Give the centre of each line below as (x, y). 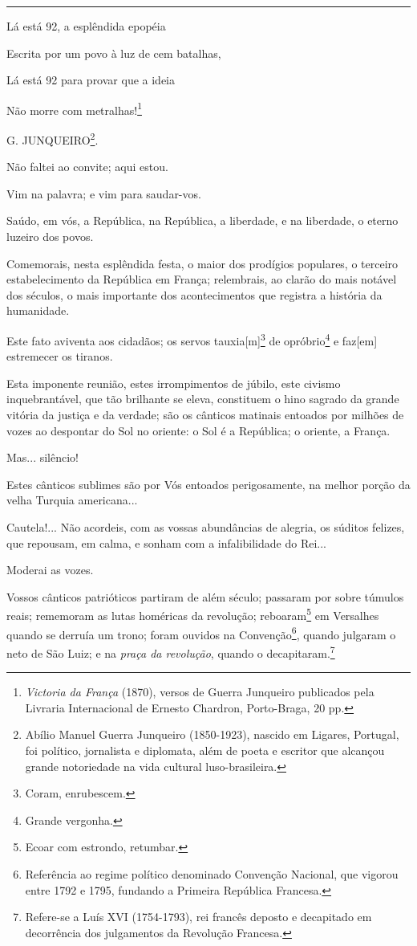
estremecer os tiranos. (60, 356)
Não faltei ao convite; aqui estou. (87, 167)
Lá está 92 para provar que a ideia (91, 80)
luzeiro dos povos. (50, 236)
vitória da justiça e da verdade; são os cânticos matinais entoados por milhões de (205, 415)
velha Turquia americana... (72, 500)
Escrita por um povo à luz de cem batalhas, (114, 53)
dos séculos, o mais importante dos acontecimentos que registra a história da (194, 294)
